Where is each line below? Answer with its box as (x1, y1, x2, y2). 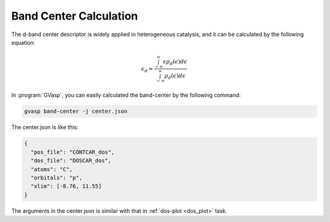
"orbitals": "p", (31, 174, 82, 181)
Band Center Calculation (11, 9, 138, 23)
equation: (11, 39, 35, 46)
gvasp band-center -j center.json (24, 108, 128, 115)
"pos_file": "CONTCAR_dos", (31, 149, 115, 155)
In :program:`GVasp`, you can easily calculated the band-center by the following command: (11, 92, 241, 99)
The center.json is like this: (11, 124, 79, 131)
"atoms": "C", (31, 166, 73, 172)
